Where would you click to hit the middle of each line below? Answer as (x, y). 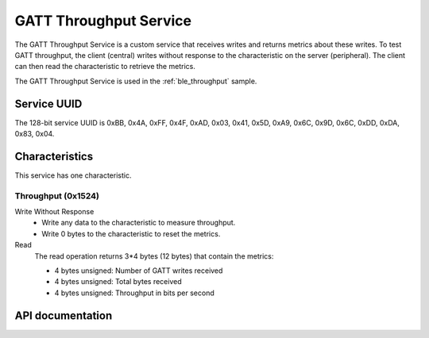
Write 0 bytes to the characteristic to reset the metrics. (131, 233)
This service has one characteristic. (73, 175)
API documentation (64, 315)
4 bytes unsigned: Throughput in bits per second (134, 293)
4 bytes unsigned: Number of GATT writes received (139, 271)
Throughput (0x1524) (57, 196)
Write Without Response (54, 212)
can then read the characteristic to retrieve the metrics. (105, 67)
